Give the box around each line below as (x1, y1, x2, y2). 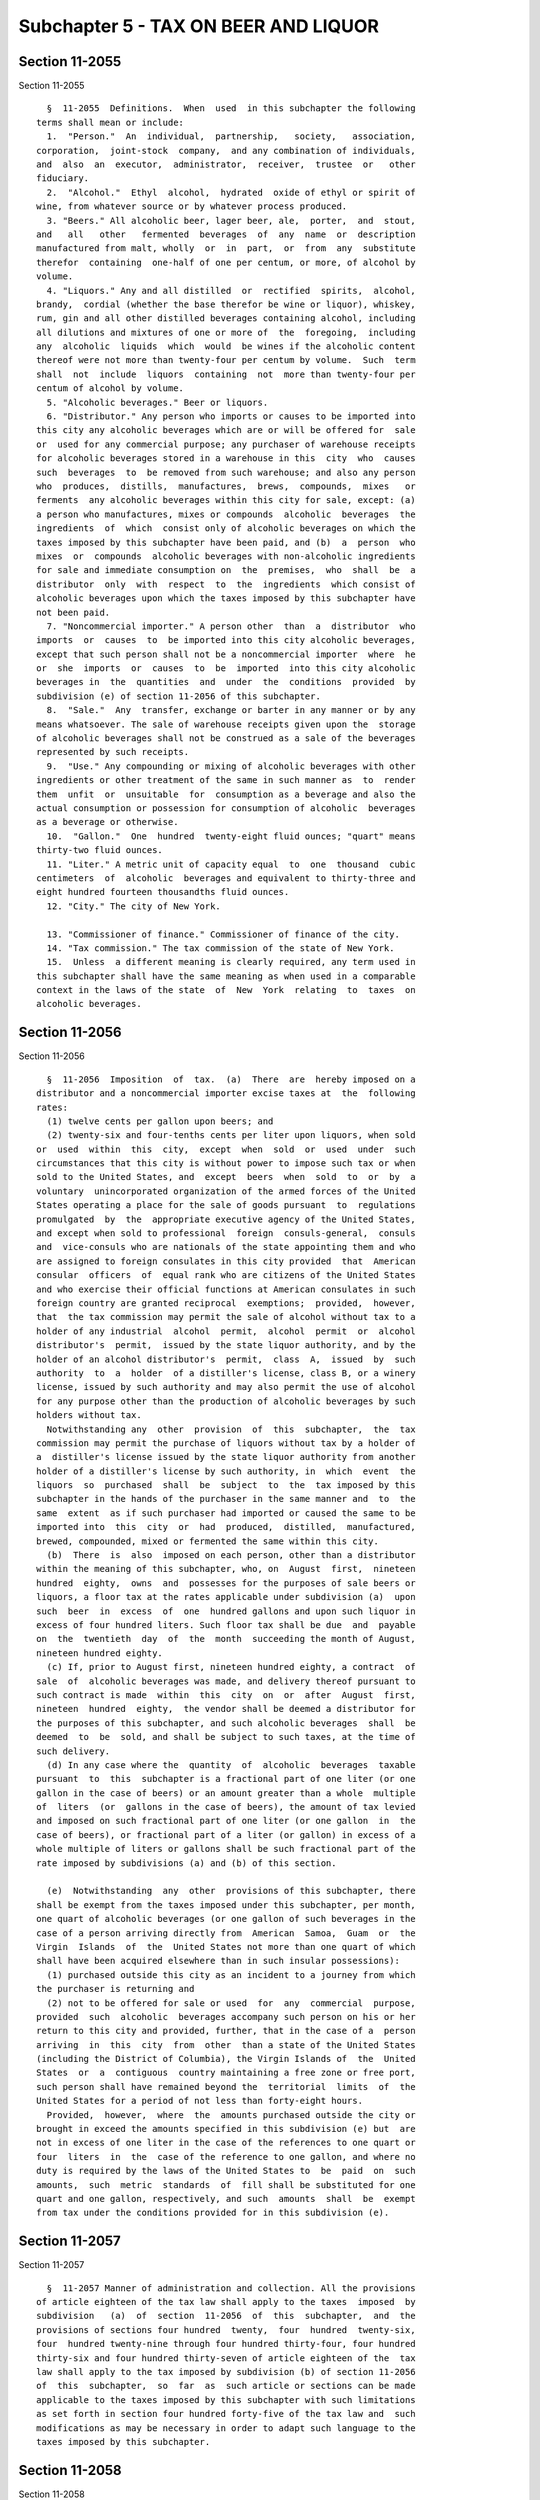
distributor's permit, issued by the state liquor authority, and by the (36, 1340, 416, 1351)
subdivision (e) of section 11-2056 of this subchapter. (36, 690, 322, 702)
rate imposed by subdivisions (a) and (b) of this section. (36, 1857, 337, 1869)
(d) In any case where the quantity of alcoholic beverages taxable (46, 1759, 416, 1770)
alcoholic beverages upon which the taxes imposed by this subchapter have (36, 593, 416, 604)
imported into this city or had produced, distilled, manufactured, (36, 1521, 416, 1533)
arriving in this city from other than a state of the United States (36, 2039, 416, 2050)
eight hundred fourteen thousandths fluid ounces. (36, 886, 290, 898)
